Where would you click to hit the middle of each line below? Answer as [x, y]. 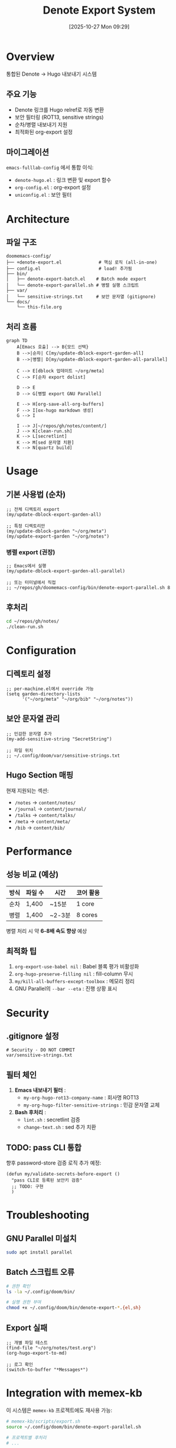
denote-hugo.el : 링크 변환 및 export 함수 [63, 180]
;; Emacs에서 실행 [26, 566]
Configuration [41, 651]
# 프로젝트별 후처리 [26, 1437]
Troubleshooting [48, 1215]
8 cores [87, 915]
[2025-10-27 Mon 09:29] [99, 27]
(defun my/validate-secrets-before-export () [63, 1174]
